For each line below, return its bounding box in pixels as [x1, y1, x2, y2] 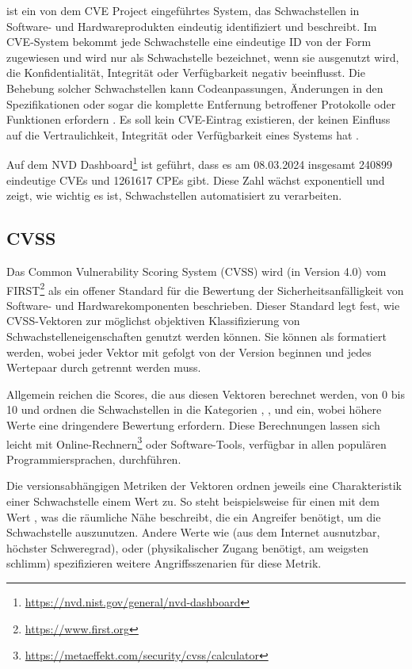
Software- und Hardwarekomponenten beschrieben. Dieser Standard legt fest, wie [6, 296, 400, 313]
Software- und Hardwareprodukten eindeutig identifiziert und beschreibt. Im [6, 17, 377, 34]
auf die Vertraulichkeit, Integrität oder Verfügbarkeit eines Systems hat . [6, 126, 360, 143]
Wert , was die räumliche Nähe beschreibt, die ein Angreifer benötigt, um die [6, 508, 381, 525]
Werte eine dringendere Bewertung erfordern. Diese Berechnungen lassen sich [6, 416, 380, 433]
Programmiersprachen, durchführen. [6, 450, 181, 467]
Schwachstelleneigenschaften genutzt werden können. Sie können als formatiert [6, 328, 387, 345]
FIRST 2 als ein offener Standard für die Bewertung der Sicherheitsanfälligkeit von [6, 279, 404, 298]
